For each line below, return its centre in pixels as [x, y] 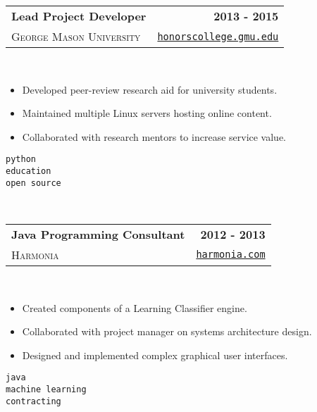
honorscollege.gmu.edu [218, 36]
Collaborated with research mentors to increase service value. [154, 136]
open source [33, 183]
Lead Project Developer [79, 16]
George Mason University [76, 36]
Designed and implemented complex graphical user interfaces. [155, 355]
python [21, 160]
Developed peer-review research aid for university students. [150, 89]
